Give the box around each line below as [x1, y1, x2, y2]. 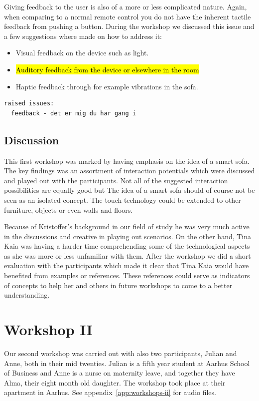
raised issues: [4, 100, 54, 107]
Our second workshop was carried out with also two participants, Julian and [4, 348, 237, 358]
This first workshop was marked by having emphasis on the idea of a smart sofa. [4, 155, 250, 166]
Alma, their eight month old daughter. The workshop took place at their [4, 377, 226, 388]
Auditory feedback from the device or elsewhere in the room [15, 64, 199, 74]
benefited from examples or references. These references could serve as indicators [4, 270, 250, 281]
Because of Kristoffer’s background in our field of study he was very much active [4, 221, 250, 232]
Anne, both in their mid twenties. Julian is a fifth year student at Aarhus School [4, 358, 250, 368]
